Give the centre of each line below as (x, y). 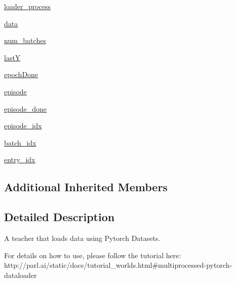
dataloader (21, 275)
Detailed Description (60, 217)
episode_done (26, 108)
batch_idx (20, 142)
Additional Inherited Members (86, 187)
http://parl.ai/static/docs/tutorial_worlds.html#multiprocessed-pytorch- (118, 265)
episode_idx (23, 126)
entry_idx (20, 160)
